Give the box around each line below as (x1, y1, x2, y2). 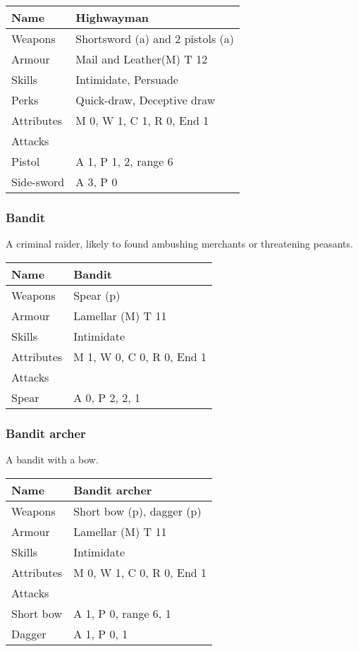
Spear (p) (73, 286, 121, 303)
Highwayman (75, 9, 149, 25)
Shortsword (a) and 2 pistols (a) (75, 30, 235, 47)
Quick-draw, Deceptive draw (75, 92, 216, 108)
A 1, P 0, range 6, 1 (73, 604, 171, 621)
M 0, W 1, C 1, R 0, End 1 (75, 112, 209, 128)
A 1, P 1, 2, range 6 (75, 153, 173, 169)
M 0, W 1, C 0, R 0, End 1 (73, 564, 207, 580)
